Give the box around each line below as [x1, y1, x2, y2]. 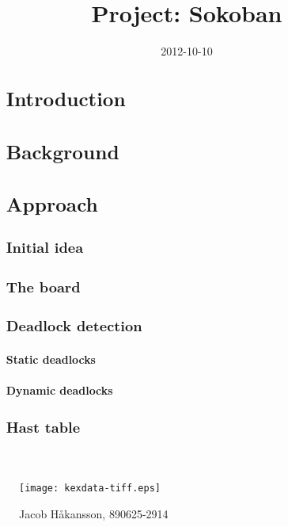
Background [6, 137, 119, 165]
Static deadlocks [6, 350, 96, 367]
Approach [6, 190, 98, 218]
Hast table [6, 417, 81, 437]
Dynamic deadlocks [6, 381, 113, 398]
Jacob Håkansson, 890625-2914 [19, 506, 169, 521]
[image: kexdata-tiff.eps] [19, 483, 161, 495]
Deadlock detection [6, 315, 142, 336]
